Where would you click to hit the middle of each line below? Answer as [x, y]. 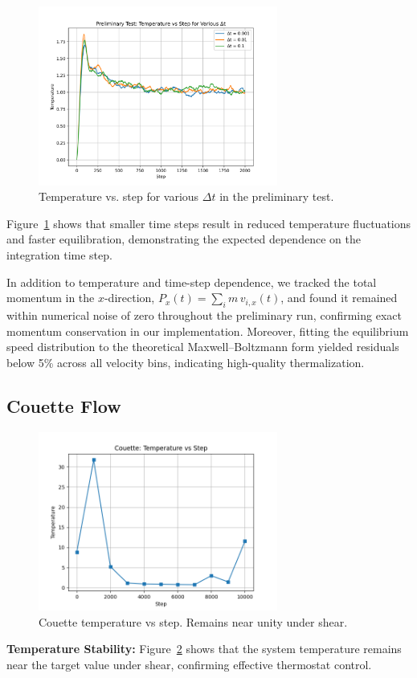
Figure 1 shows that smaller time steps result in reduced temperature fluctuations [209, 223]
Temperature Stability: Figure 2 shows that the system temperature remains [204, 649]
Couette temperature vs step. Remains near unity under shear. [193, 621]
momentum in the [51, 298]
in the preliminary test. [277, 196]
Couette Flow [64, 405]
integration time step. [59, 254]
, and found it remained [339, 298]
